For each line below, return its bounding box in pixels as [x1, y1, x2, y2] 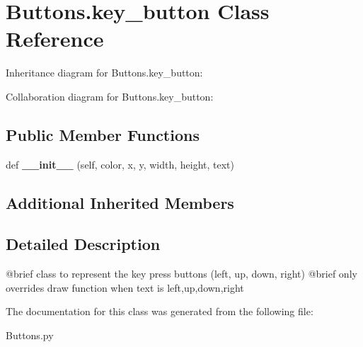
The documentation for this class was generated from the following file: [6, 304, 313, 319]
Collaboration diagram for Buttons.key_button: [6, 89, 214, 103]
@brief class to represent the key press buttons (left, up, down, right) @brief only [6, 266, 357, 281]
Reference [6, 24, 104, 53]
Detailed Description [6, 233, 161, 255]
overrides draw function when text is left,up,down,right [6, 280, 244, 295]
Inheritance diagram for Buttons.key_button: [6, 65, 203, 80]
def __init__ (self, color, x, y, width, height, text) [6, 157, 235, 171]
